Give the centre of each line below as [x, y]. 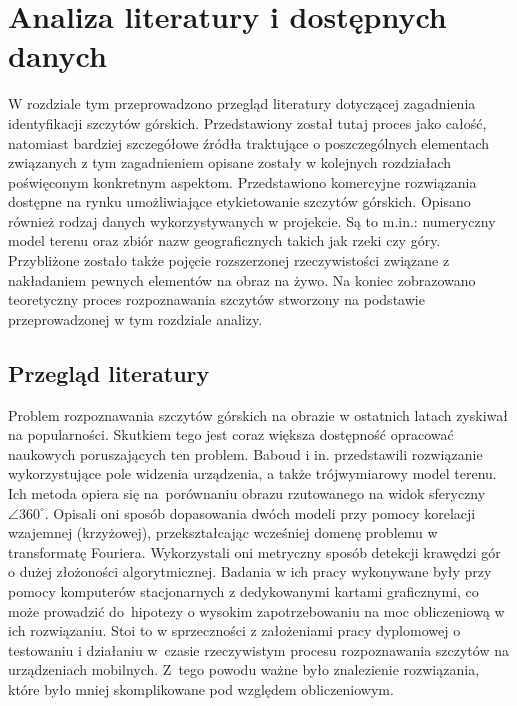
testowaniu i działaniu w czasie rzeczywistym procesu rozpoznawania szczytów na [258, 649]
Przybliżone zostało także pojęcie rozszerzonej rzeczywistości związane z [229, 260]
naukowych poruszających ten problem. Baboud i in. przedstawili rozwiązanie [245, 453]
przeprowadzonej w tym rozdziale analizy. [135, 318]
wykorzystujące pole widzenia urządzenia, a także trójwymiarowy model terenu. [252, 473]
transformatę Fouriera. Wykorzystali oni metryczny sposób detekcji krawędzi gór [254, 551]
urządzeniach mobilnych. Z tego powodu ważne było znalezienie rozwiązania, [244, 669]
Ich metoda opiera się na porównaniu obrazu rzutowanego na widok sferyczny [247, 493]
